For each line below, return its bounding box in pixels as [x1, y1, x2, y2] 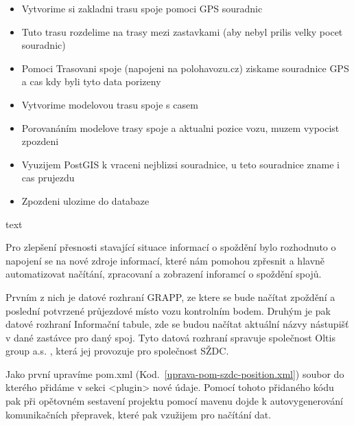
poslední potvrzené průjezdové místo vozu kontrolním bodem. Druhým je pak [5, 303, 331, 317]
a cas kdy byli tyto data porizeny [21, 74, 161, 89]
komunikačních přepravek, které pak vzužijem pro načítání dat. [5, 407, 272, 421]
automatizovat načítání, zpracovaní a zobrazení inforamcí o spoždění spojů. [5, 267, 322, 281]
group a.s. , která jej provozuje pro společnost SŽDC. [5, 344, 229, 358]
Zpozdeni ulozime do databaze [21, 193, 150, 208]
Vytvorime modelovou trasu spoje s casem [21, 97, 198, 111]
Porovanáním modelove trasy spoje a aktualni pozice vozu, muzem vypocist [21, 120, 340, 135]
